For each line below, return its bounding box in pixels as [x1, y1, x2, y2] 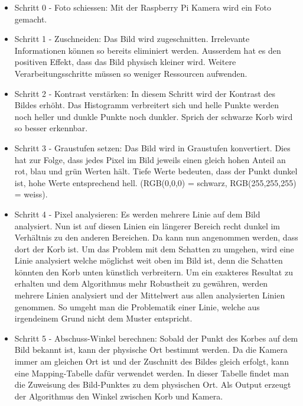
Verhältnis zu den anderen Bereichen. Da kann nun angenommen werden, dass [14, 231, 298, 243]
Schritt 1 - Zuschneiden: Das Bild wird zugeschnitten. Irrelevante [14, 33, 250, 45]
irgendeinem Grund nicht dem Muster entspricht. [14, 312, 193, 324]
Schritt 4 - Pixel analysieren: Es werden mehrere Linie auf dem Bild [14, 207, 260, 220]
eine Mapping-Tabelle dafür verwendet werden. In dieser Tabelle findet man [14, 366, 289, 379]
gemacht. [14, 12, 47, 25]
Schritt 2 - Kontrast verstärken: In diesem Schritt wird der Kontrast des [14, 87, 276, 99]
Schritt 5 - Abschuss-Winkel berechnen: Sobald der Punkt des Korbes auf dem [14, 332, 298, 344]
